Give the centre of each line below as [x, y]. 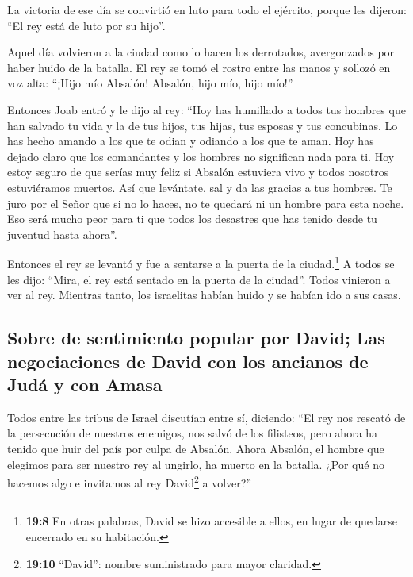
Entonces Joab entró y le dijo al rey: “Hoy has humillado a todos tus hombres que [206, 109]
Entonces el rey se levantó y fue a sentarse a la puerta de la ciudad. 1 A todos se [201, 262]
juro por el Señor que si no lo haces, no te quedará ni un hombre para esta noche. [206, 203]
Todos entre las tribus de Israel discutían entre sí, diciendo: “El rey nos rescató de [206, 417]
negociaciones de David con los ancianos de [188, 361]
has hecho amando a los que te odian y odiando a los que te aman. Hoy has [191, 141]
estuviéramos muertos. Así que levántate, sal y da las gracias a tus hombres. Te [200, 187]
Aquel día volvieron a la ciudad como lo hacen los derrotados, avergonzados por [201, 52]
